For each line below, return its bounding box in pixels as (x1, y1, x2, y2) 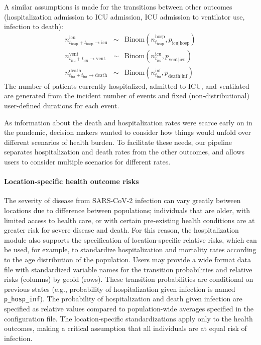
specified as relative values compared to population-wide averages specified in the (4, 303, 254, 314)
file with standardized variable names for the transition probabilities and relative (4, 264, 252, 274)
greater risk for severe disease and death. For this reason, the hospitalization (4, 225, 239, 235)
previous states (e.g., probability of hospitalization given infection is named (4, 283, 235, 294)
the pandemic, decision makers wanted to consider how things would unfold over (4, 127, 251, 137)
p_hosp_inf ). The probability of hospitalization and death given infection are (4, 293, 242, 304)
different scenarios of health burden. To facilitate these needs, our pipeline (4, 136, 232, 147)
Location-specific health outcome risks (4, 176, 139, 187)
